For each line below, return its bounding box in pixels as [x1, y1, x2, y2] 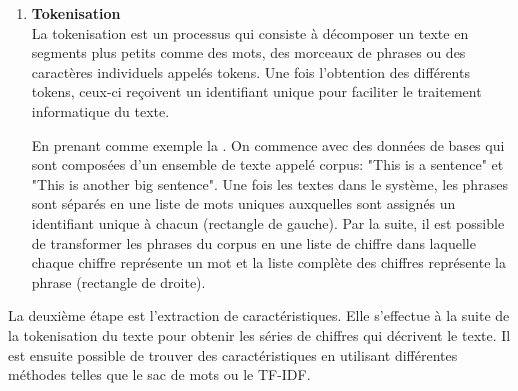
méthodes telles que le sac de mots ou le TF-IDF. [8, 364, 311, 385]
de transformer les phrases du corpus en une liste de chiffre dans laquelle [31, 232, 476, 253]
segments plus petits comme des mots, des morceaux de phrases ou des [31, 42, 466, 63]
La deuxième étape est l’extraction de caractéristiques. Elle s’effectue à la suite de [8, 305, 510, 326]
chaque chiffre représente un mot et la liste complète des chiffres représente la [31, 252, 506, 273]
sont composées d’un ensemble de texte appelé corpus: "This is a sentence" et [31, 154, 504, 175]
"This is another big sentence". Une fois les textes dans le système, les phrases [31, 173, 508, 194]
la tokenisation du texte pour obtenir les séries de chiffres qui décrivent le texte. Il [8, 324, 511, 345]
